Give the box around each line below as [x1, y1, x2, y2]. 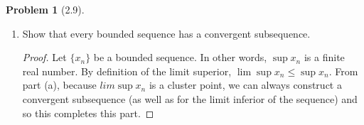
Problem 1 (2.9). [6, 2, 85, 16]
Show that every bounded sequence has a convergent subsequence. [22, 26, 311, 40]
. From [328, 63, 358, 78]
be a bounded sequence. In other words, [93, 50, 267, 65]
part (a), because [22, 77, 97, 92]
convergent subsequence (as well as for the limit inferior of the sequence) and [22, 91, 358, 106]
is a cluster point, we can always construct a [149, 77, 342, 92]
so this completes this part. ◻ [22, 105, 154, 120]
